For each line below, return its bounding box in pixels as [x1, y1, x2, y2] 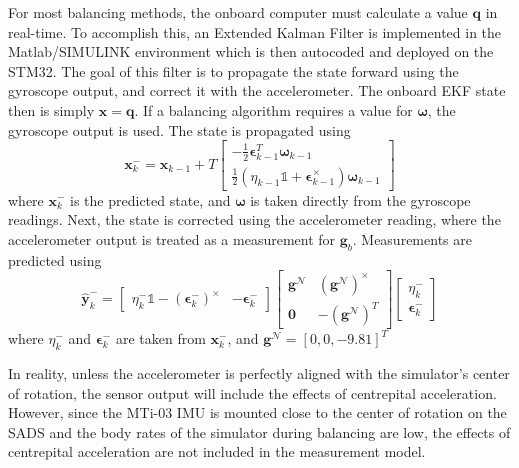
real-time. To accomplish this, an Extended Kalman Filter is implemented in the [8, 21, 502, 42]
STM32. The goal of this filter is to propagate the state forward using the [8, 60, 459, 81]
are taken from [115, 328, 206, 349]
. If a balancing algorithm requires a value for [134, 99, 413, 120]
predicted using [8, 249, 102, 270]
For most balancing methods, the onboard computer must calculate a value [8, 2, 468, 22]
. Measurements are [352, 228, 472, 249]
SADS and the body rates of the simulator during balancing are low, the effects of [8, 421, 511, 442]
